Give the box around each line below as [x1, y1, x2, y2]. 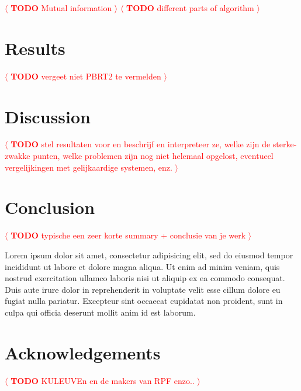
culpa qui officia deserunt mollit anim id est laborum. [5, 306, 196, 318]
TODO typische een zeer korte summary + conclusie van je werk [11, 229, 246, 241]
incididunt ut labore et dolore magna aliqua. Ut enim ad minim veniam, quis [5, 260, 280, 272]
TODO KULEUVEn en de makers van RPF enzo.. [11, 374, 195, 386]
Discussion [5, 104, 91, 128]
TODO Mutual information [11, 2, 112, 13]
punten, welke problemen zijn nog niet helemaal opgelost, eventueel [33, 150, 274, 162]
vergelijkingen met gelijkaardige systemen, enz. [5, 161, 172, 173]
